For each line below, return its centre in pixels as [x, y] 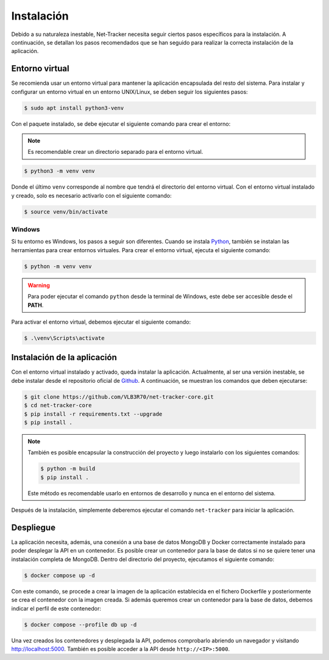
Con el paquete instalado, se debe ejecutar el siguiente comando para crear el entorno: [121, 124]
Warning [39, 285]
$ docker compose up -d [60, 575]
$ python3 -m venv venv [60, 171]
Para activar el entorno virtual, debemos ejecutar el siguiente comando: [101, 322]
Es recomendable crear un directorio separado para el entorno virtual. [115, 152]
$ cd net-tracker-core [58, 405]
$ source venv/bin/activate [66, 212]
